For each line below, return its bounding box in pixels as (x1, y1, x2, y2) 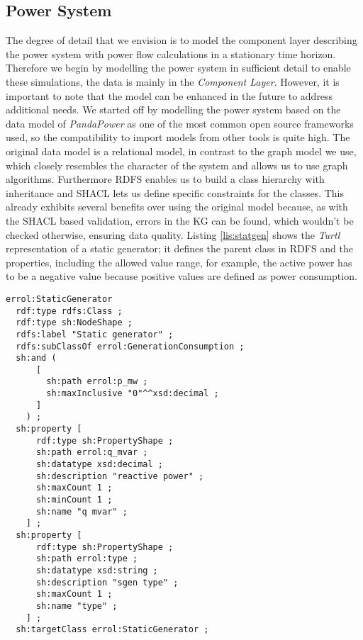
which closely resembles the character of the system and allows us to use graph (6, 157, 348, 172)
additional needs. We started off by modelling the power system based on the (6, 102, 341, 117)
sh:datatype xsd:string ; (35, 565, 158, 576)
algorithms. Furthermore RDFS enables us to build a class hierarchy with (6, 172, 325, 186)
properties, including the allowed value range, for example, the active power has (6, 254, 352, 269)
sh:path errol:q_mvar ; (35, 447, 148, 458)
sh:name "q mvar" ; (35, 506, 128, 517)
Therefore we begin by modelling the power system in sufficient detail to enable (6, 60, 351, 75)
